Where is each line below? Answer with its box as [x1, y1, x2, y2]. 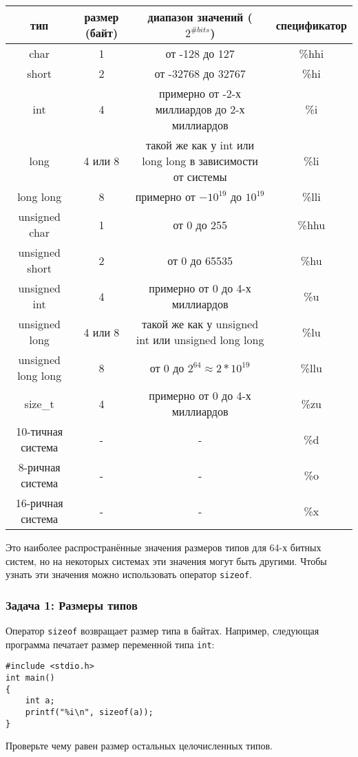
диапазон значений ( [147, 9, 253, 25]
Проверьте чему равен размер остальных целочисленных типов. [6, 738, 273, 753]
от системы [173, 169, 227, 184]
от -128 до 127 [165, 45, 235, 61]
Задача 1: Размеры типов [6, 596, 138, 613]
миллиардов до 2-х [155, 101, 245, 117]
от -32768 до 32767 [154, 65, 246, 81]
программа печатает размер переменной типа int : [6, 637, 215, 651]
